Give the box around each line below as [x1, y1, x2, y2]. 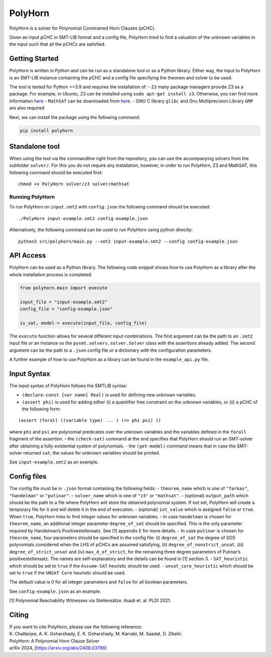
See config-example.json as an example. [9, 588, 101, 594]
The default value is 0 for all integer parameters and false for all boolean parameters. [9, 579, 188, 585]
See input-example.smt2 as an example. [9, 459, 99, 465]
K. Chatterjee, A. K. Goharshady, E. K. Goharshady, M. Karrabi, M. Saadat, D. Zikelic [9, 631, 182, 637]
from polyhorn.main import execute [20, 285, 107, 291]
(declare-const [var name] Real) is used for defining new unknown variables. [22, 392, 197, 398]
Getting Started [9, 54, 59, 63]
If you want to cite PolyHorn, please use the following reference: [9, 624, 143, 630]
